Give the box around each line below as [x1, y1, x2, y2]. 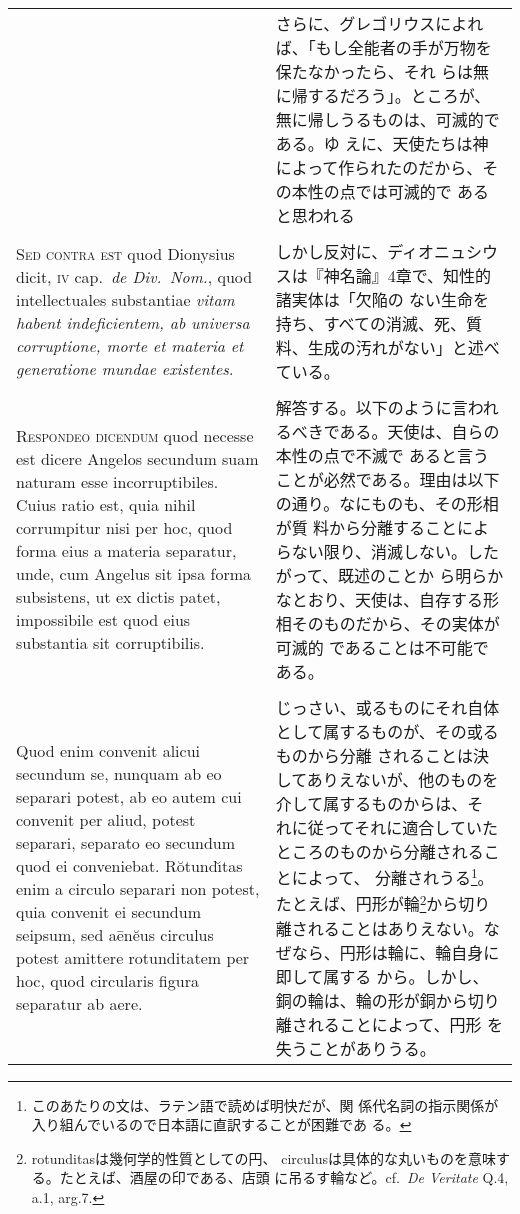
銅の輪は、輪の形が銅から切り [275, 988, 500, 1012]
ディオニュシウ [387, 240, 499, 263]
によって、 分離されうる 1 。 [291, 863, 494, 890]
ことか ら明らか [386, 564, 504, 587]
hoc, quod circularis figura [16, 969, 199, 993]
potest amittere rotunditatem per [16, 946, 250, 970]
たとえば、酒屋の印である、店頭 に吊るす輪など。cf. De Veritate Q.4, [59, 1167, 509, 1188]
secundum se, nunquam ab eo [16, 762, 222, 786]
